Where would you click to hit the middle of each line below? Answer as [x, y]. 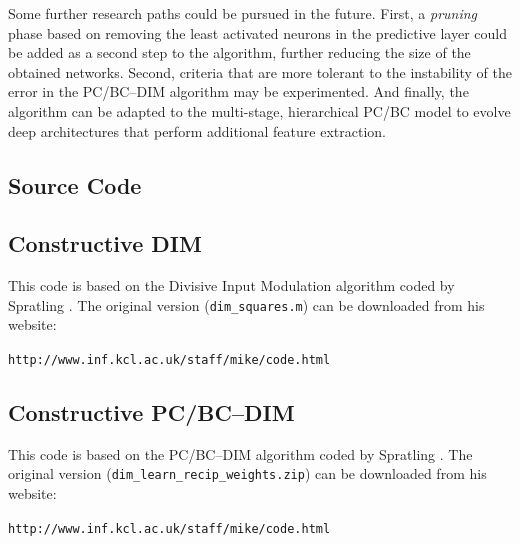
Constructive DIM [105, 243]
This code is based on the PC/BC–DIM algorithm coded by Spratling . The [240, 453]
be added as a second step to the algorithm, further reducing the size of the [239, 52]
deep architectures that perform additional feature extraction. [197, 130]
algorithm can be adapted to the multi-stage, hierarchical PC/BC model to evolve [259, 110]
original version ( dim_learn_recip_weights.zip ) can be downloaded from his [247, 473]
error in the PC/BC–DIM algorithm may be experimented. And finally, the [238, 91]
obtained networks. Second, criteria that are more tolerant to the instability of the [260, 71]
